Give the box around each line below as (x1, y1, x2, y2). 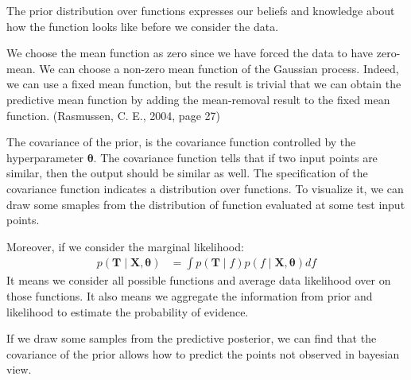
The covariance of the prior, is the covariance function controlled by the (6, 134, 356, 150)
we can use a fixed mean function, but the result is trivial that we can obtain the (6, 76, 401, 92)
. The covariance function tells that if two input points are (93, 149, 378, 165)
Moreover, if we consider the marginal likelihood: (6, 238, 244, 254)
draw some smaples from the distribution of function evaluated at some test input (6, 196, 405, 212)
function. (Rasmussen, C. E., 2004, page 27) (6, 107, 220, 123)
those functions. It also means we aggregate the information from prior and (6, 287, 373, 304)
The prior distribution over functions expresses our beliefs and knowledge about (6, 2, 395, 18)
